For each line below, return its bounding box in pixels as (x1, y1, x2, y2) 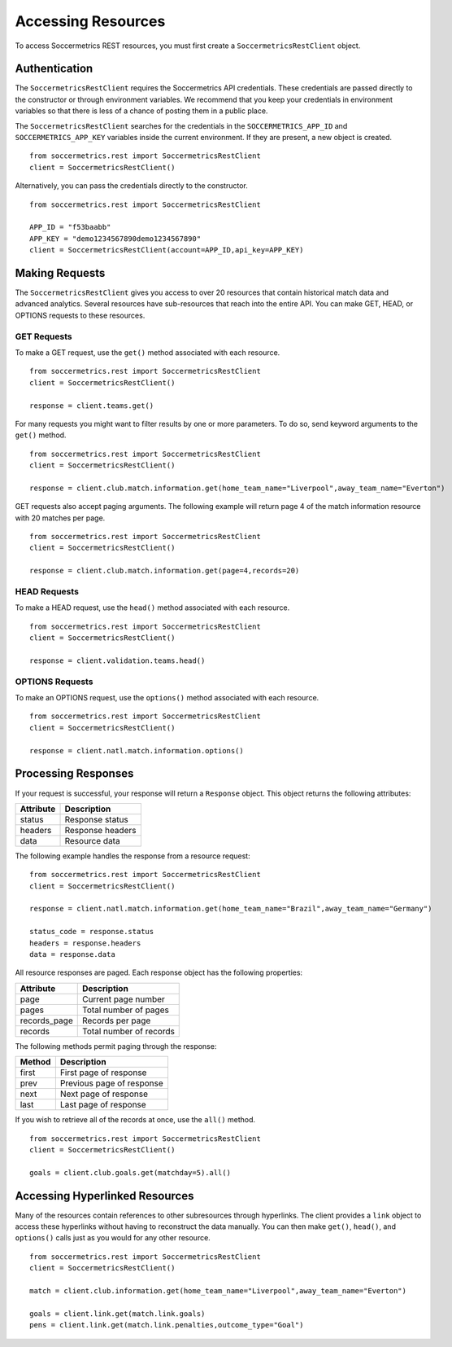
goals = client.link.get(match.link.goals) (29, 1309, 206, 1318)
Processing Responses (15, 766, 134, 781)
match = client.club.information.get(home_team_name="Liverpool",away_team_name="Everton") (29, 1287, 406, 1296)
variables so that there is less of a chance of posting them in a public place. (15, 106, 268, 116)
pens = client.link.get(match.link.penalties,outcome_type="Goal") (29, 1320, 304, 1330)
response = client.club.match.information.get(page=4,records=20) (29, 566, 300, 576)
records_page (20, 1015, 73, 1026)
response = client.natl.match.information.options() (29, 746, 244, 755)
